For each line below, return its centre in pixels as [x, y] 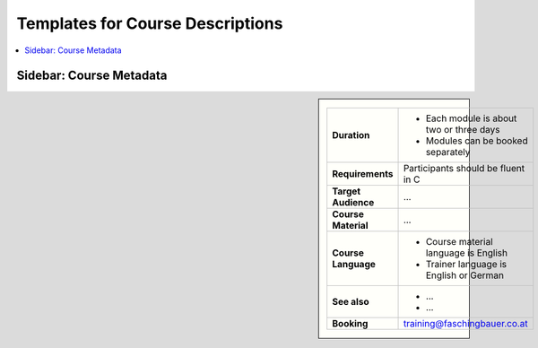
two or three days [463, 130]
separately [448, 152]
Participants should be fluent [464, 169]
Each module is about [471, 118]
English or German [465, 275]
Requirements [363, 174]
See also [351, 302]
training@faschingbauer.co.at [465, 324]
